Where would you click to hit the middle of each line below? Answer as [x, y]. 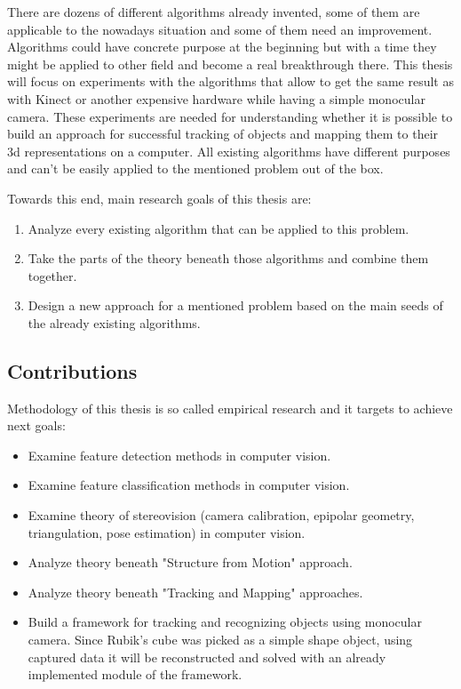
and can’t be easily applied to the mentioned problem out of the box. [195, 168]
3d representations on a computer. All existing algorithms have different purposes [229, 151]
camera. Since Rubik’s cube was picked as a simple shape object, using [220, 640]
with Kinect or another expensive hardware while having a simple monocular [216, 98]
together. [52, 275]
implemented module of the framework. [135, 674]
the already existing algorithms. [114, 322]
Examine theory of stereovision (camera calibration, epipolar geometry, [221, 515]
